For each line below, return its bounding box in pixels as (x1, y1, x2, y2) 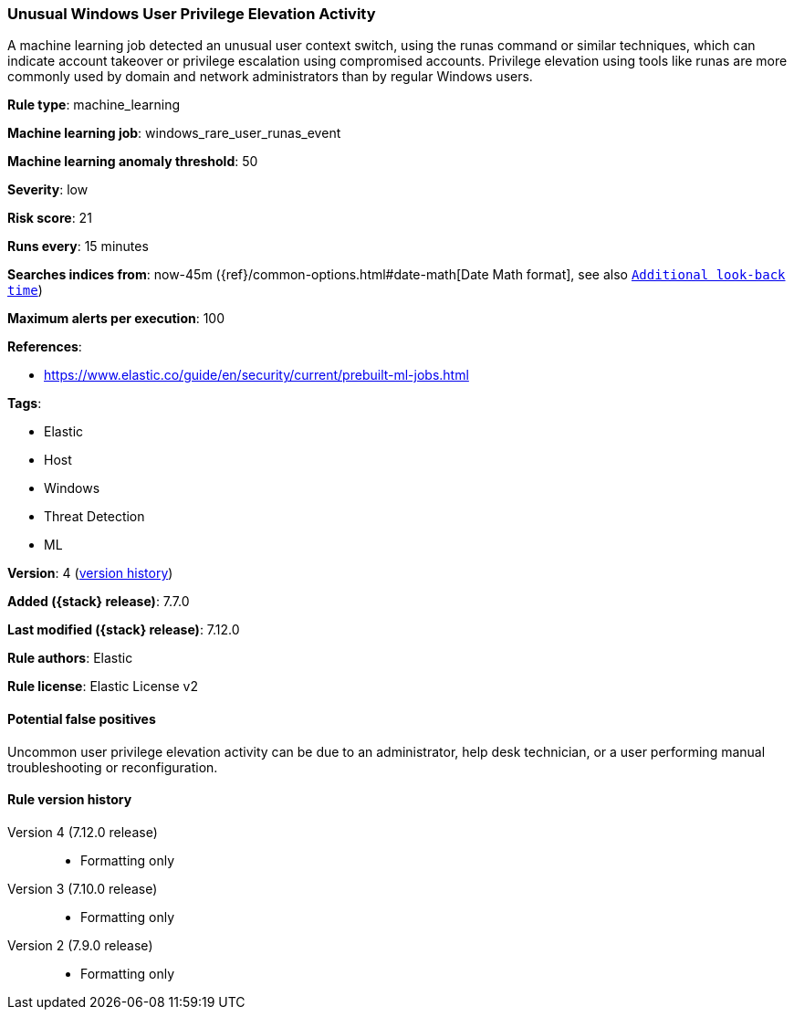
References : (7, 339, 82, 355)
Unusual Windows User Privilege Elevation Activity (7, 5, 376, 23)
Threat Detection (44, 508, 145, 525)
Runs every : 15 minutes (7, 238, 149, 255)
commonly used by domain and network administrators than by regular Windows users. (7, 68, 533, 85)
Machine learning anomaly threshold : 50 (7, 153, 258, 170)
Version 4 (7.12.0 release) (7, 823, 158, 840)
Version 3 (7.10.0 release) (7, 880, 158, 896)
